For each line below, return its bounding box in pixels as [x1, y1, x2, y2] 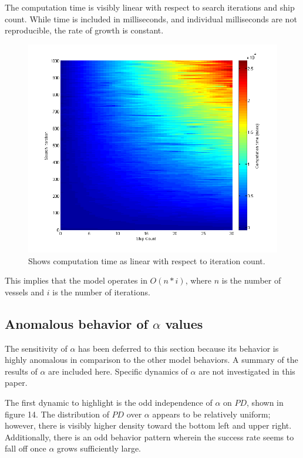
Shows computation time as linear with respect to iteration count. [28, 254, 265, 267]
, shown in [247, 396, 284, 409]
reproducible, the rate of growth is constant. [5, 24, 164, 36]
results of [5, 365, 38, 377]
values [165, 314, 203, 332]
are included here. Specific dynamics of [48, 365, 188, 377]
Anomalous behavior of [5, 314, 148, 332]
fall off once [5, 442, 46, 454]
